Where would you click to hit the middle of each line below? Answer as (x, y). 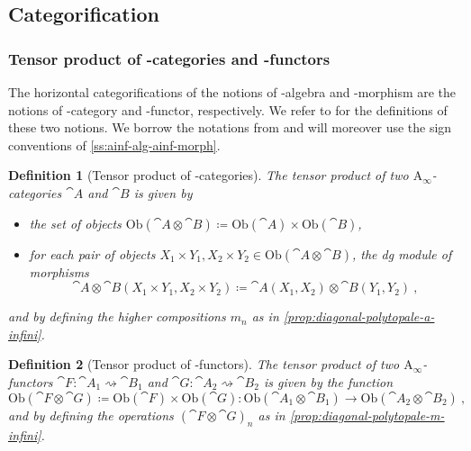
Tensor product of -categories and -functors (169, 58)
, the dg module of (402, 253)
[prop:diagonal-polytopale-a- (359, 316)
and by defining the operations (91, 415)
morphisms (59, 271)
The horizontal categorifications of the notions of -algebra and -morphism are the (232, 92)
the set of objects (75, 223)
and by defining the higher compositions (117, 316)
